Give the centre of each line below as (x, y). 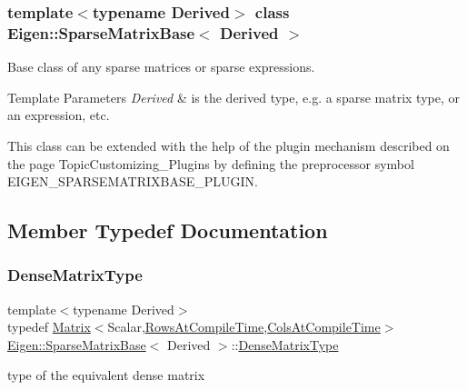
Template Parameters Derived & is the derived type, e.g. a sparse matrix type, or (233, 97)
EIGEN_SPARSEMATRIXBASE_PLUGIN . (133, 181)
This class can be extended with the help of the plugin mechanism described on (229, 145)
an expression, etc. (59, 115)
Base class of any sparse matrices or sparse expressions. (161, 67)
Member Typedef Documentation (168, 230)
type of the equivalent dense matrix (106, 375)
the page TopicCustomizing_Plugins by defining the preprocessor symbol (211, 163)
